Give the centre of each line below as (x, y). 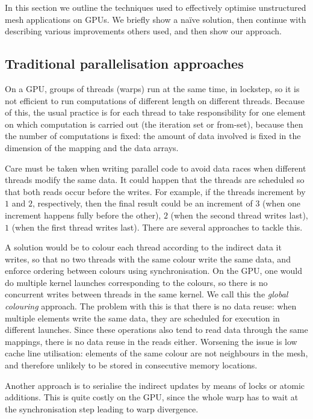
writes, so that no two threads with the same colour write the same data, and (148, 259)
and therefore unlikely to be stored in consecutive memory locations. (131, 365)
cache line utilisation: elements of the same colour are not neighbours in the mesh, (156, 353)
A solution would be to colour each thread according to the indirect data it (143, 247)
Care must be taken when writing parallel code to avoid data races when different (156, 168)
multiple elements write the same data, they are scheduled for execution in (142, 318)
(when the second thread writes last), (239, 215)
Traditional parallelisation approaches (124, 64)
